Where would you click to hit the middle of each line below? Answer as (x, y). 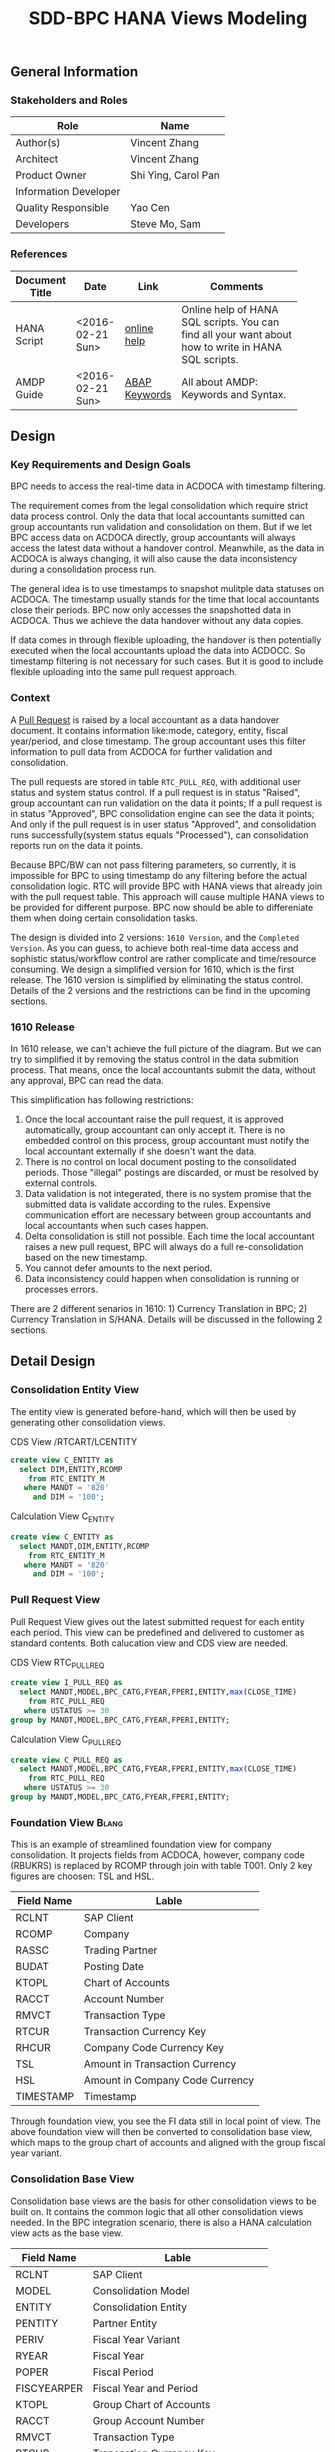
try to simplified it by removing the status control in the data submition (154, 1059)
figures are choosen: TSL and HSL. (82, 1876)
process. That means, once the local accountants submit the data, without (163, 1070)
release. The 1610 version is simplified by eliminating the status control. (157, 979)
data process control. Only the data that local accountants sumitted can (157, 516)
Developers (42, 224)
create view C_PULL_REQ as (66, 1760)
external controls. (61, 1183)
